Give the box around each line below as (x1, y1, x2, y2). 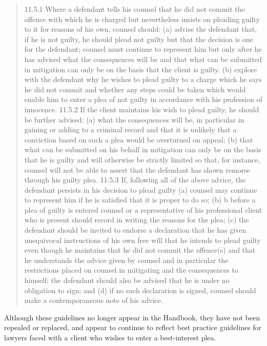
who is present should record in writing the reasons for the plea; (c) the (24, 214, 249, 225)
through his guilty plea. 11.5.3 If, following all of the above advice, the (24, 174, 245, 185)
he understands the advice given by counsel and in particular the (24, 254, 229, 265)
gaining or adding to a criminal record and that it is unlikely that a (24, 124, 237, 135)
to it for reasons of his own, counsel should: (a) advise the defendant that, (24, 24, 257, 34)
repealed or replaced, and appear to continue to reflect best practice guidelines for (4, 322, 262, 333)
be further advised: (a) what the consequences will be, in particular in (24, 114, 244, 125)
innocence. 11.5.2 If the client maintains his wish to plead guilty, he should (24, 104, 259, 114)
